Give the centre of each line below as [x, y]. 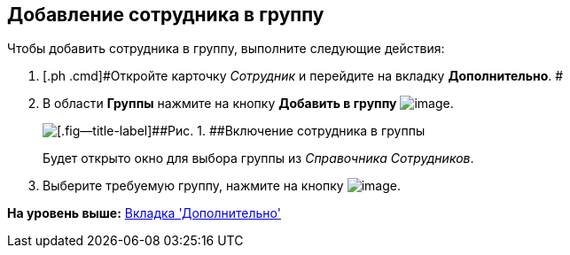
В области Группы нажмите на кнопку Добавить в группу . [248, 104]
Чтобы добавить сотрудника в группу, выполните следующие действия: [226, 49]
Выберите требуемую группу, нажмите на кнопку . [222, 186]
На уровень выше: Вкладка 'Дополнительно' [144, 213]
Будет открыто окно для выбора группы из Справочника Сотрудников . [258, 158]
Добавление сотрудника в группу [166, 15]
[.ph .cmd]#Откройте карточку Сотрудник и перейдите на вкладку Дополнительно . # [303, 76]
